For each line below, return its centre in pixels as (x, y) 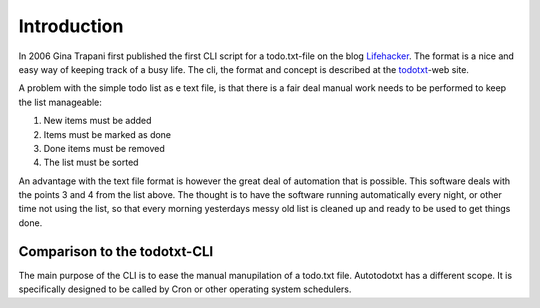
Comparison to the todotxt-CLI (116, 251)
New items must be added (97, 121)
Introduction (71, 26)
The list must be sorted (91, 162)
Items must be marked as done (107, 134)
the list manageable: (60, 102)
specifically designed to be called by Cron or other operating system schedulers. (185, 289)
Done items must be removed (104, 148)
